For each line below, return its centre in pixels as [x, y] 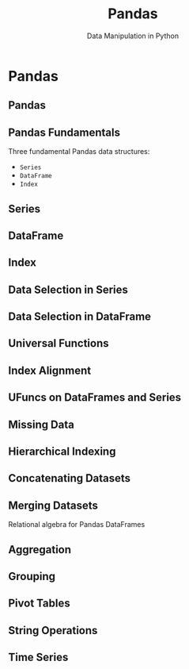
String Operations [53, 631]
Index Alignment [50, 370]
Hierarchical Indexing [62, 452]
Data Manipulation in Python [133, 36]
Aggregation [40, 550]
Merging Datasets [53, 505]
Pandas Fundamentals [64, 132]
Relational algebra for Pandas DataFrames [77, 525]
